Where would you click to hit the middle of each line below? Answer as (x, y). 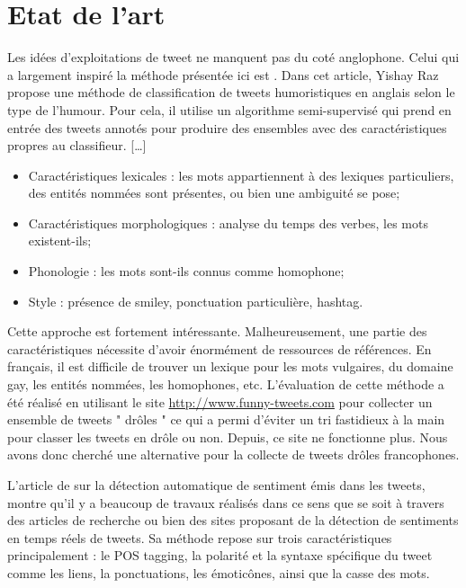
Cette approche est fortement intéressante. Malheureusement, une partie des (217, 331)
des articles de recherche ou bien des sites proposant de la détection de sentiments (233, 520)
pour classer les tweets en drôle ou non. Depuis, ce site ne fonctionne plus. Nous (228, 437)
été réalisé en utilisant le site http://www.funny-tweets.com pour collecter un (220, 401)
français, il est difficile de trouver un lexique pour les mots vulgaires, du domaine (230, 366)
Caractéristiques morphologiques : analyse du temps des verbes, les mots (228, 223)
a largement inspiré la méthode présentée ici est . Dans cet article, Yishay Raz (223, 74)
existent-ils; (60, 241)
